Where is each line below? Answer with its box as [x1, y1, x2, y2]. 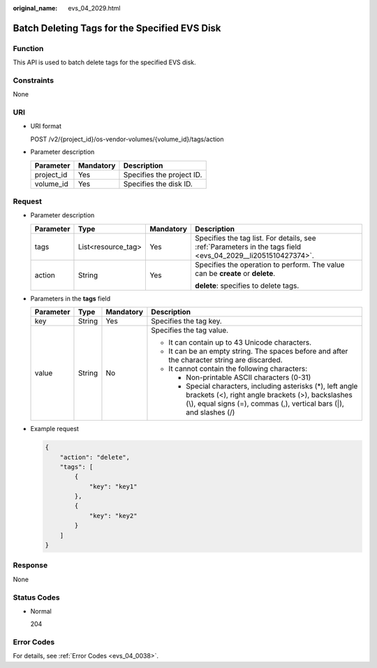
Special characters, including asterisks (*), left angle [186, 382, 358, 391]
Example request [30, 425, 80, 433]
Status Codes [13, 593, 60, 602]
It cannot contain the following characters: [168, 364, 308, 374]
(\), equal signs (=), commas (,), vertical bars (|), [186, 399, 345, 409]
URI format [30, 122, 62, 131]
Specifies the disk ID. [123, 179, 193, 189]
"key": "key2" [89, 511, 138, 520]
